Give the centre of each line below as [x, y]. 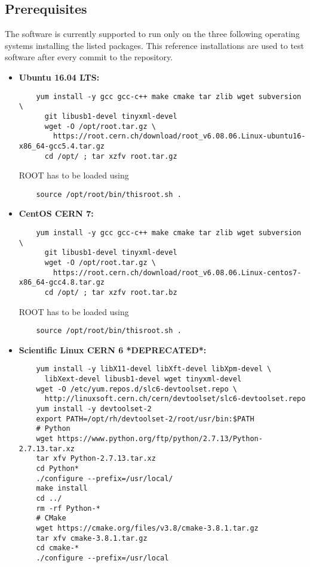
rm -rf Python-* [68, 508]
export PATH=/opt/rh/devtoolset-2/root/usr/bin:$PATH [145, 419]
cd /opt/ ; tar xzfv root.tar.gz [111, 156]
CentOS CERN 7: [56, 213]
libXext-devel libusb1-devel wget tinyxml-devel [143, 379]
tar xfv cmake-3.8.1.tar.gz [92, 538]
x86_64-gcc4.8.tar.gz [62, 283]
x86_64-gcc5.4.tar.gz [62, 146]
